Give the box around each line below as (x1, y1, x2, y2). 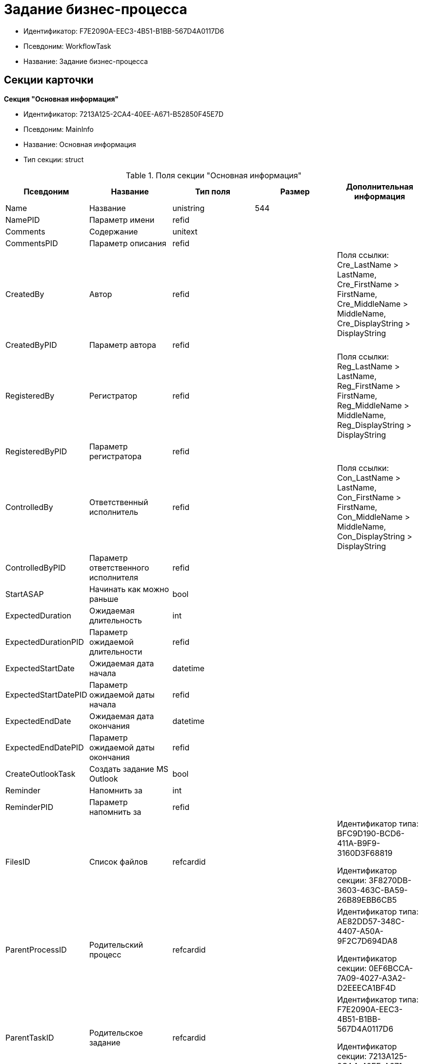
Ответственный (89, 497, 148, 507)
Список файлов (89, 856, 148, 867)
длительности (89, 646, 142, 657)
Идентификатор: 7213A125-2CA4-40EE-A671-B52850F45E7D (23, 109, 223, 118)
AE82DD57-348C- (337, 916, 405, 926)
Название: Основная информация (23, 140, 136, 149)
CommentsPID (5, 238, 58, 248)
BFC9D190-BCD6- (337, 828, 404, 838)
